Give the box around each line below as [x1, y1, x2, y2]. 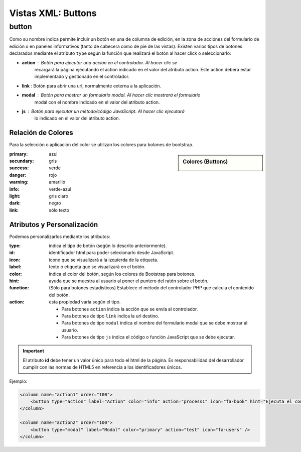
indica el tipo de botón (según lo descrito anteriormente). [49, 243, 167, 249]
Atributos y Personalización [9, 220, 98, 229]
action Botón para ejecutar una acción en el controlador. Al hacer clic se [22, 59, 178, 65]
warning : [9, 179, 29, 185]
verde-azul [49, 186, 72, 192]
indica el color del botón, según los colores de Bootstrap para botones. [49, 271, 196, 277]
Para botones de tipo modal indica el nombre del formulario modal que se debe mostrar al [61, 320, 248, 326]
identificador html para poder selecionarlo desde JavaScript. [49, 250, 175, 256]
